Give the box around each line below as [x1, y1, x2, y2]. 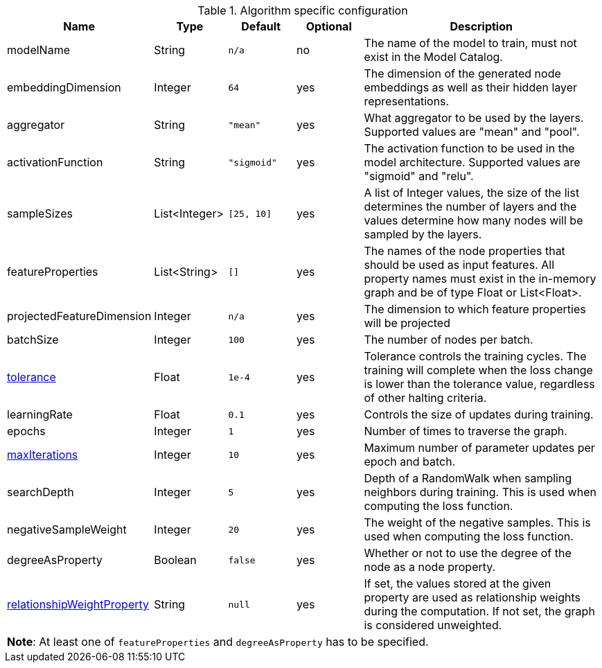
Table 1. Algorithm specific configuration [197, 3, 408, 17]
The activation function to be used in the [364, 141, 575, 155]
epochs [7, 424, 46, 438]
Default [241, 19, 281, 33]
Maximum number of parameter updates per [364, 441, 595, 455]
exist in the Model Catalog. [364, 50, 503, 64]
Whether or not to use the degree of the [364, 546, 572, 560]
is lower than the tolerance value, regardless [364, 377, 595, 391]
